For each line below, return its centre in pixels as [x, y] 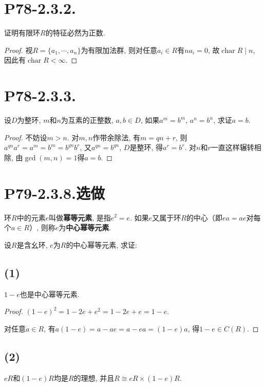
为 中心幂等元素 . [85, 227]
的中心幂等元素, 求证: [101, 244]
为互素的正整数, [87, 120]
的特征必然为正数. [75, 33]
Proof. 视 [18, 50]
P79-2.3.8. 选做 [55, 192]
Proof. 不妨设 [26, 137]
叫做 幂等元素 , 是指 [80, 217]
